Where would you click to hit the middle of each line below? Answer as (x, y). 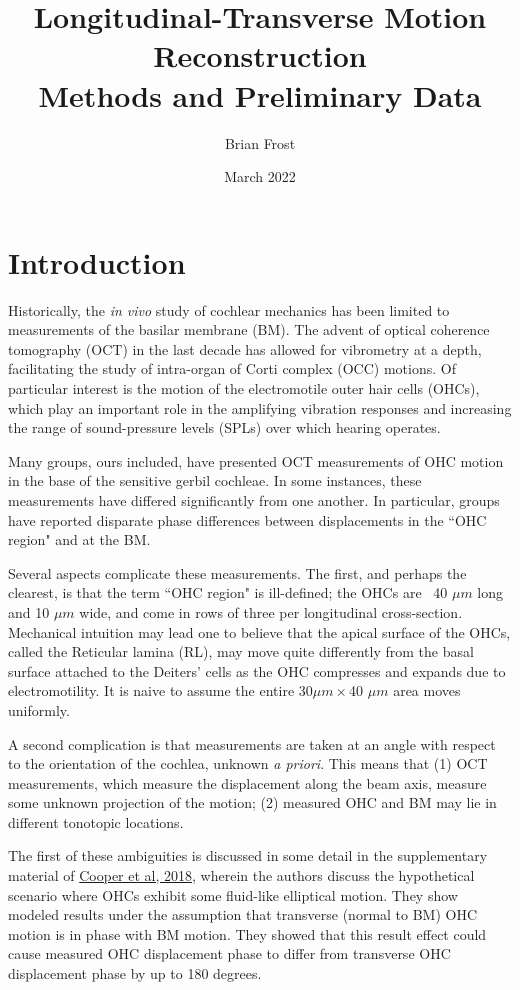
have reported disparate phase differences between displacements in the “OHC (247, 519)
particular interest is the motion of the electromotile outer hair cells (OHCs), (244, 388)
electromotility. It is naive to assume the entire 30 (160, 690)
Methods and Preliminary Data (260, 94)
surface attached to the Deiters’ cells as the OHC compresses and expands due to (257, 670)
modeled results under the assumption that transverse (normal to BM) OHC (243, 914)
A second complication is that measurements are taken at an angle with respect (252, 743)
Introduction (97, 261)
